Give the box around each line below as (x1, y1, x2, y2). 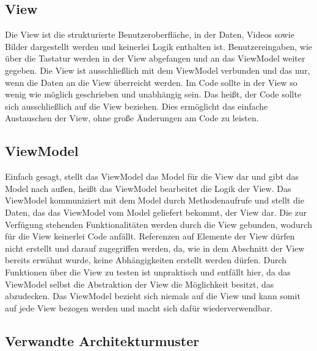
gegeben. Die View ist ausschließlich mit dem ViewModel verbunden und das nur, (5, 63, 310, 76)
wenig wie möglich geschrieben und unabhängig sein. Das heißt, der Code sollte (5, 88, 302, 101)
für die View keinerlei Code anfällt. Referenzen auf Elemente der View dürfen (5, 230, 295, 243)
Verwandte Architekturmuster (5, 331, 200, 350)
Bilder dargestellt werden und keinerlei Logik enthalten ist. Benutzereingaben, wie (5, 40, 312, 52)
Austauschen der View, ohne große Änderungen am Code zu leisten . (5, 112, 259, 124)
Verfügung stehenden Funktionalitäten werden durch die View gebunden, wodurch (5, 218, 312, 230)
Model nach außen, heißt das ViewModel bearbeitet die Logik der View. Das (5, 182, 291, 194)
